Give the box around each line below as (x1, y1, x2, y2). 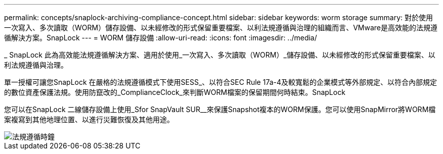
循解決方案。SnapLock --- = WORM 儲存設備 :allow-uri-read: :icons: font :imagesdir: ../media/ (4, 33, 317, 42)
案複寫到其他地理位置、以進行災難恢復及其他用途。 (4, 115, 174, 124)
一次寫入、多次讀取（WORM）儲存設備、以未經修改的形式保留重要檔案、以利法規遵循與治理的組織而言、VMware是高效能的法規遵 (4, 23, 437, 32)
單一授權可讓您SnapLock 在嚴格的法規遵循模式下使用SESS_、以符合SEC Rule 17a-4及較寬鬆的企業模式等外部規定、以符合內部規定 (4, 78, 437, 86)
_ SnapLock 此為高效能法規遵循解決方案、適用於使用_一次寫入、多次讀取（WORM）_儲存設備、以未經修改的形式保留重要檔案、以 (4, 50, 435, 59)
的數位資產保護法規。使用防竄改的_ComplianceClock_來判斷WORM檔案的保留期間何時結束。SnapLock (4, 88, 345, 96)
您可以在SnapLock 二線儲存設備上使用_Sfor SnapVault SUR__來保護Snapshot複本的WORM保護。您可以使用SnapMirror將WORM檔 (4, 105, 436, 114)
